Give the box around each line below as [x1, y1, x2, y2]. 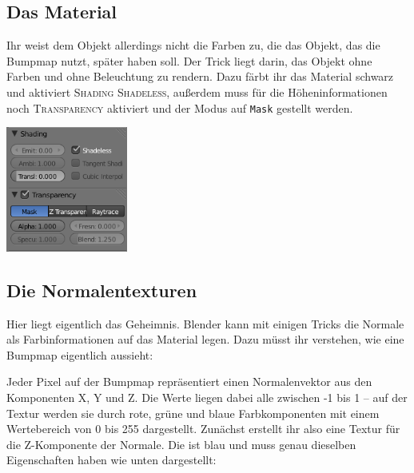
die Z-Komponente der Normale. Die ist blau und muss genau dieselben [6, 435, 356, 452]
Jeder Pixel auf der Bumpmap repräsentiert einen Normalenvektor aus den [6, 373, 372, 390]
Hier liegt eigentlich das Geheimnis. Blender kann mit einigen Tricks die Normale [6, 315, 404, 332]
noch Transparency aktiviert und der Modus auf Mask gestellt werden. [6, 99, 353, 116]
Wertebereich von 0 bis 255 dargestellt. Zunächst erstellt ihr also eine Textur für [6, 420, 400, 437]
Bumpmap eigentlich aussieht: [6, 346, 153, 363]
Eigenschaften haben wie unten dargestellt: [6, 451, 217, 468]
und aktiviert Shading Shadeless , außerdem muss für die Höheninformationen [6, 83, 388, 100]
